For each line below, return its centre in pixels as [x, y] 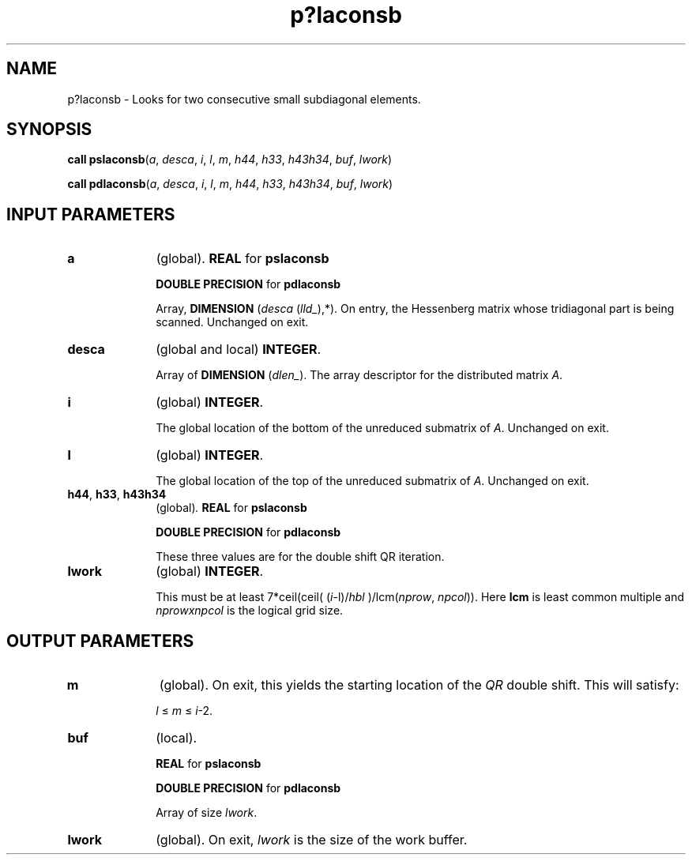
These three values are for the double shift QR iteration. [300, 557]
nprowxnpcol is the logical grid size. [250, 611]
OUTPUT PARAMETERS [100, 641]
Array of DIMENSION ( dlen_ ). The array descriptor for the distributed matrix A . [359, 375]
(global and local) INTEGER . [239, 350]
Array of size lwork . [207, 813]
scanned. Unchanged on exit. [232, 322]
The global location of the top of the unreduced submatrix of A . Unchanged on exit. [372, 481]
